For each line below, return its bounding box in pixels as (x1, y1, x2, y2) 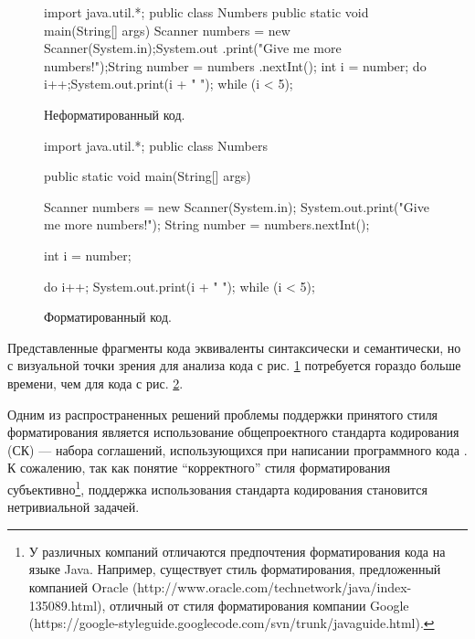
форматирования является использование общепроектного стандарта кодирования (7, 422, 459, 442)
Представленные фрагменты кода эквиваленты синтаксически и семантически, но (7, 337, 461, 357)
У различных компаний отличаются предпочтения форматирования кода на (28, 541, 446, 560)
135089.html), (28, 595, 106, 614)
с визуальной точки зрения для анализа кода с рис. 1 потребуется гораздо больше (7, 356, 461, 375)
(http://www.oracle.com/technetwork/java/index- (132, 577, 412, 596)
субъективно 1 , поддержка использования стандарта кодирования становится (7, 476, 427, 498)
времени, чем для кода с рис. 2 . (7, 373, 184, 392)
